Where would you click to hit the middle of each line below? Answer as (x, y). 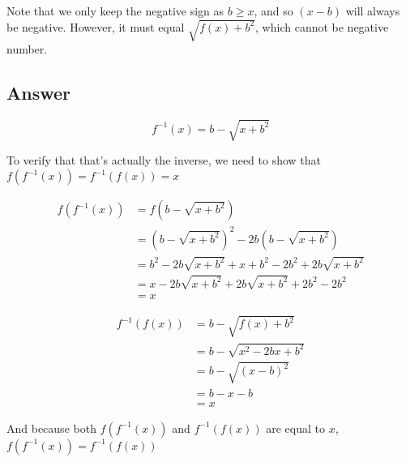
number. (27, 49)
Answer (39, 93)
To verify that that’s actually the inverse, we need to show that (164, 160)
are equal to (295, 428)
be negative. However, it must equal (96, 26)
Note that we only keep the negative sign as (115, 11)
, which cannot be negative (322, 26)
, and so (274, 11)
